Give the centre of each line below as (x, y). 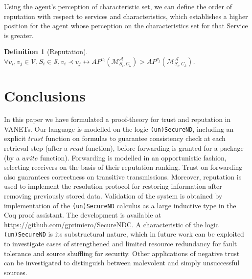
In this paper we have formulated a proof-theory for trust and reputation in (117, 119)
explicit (15, 138)
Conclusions (45, 96)
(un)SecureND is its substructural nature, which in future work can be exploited (124, 234)
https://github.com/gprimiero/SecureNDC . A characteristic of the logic (111, 224)
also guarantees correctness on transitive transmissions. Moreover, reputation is (123, 176)
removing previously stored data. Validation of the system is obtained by (113, 195)
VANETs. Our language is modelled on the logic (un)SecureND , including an (119, 129)
